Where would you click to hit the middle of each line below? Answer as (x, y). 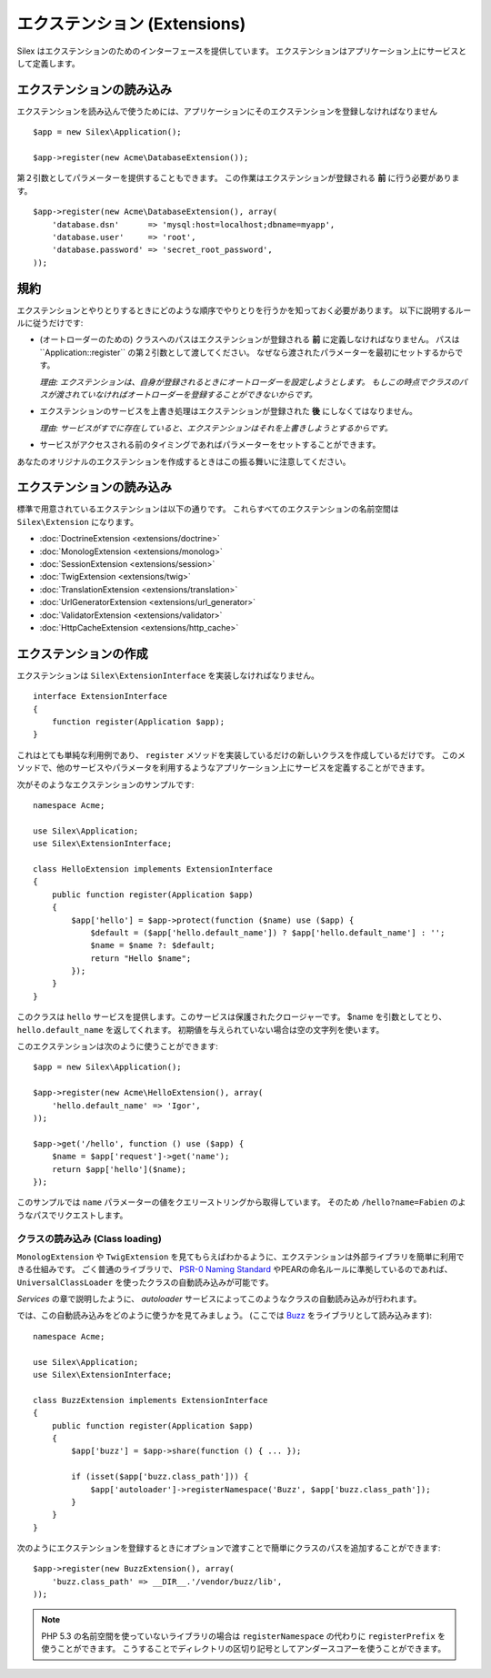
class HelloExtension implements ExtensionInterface (153, 869)
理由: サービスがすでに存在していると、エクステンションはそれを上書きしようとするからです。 (216, 428)
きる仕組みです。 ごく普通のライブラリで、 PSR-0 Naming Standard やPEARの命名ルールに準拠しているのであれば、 (235, 1269)
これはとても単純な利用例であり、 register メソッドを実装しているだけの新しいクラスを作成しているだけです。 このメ (241, 754)
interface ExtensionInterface (100, 697)
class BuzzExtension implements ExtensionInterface (150, 1400)
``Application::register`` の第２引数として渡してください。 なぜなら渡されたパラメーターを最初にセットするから (247, 352)
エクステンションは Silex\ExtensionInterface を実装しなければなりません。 (168, 675)
